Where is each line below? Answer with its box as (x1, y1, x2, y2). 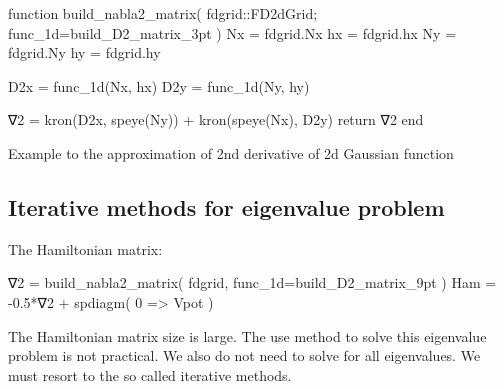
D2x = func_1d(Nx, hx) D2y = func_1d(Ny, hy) (8, 75, 310, 96)
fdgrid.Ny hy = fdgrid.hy (8, 42, 161, 63)
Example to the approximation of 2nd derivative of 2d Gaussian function (8, 142, 454, 163)
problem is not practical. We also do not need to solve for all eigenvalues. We (8, 345, 481, 366)
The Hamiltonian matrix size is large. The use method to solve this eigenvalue (8, 325, 487, 346)
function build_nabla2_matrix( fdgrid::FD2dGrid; (8, 3, 318, 23)
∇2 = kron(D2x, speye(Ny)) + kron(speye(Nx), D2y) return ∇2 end (8, 109, 424, 130)
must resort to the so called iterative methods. (8, 364, 292, 385)
